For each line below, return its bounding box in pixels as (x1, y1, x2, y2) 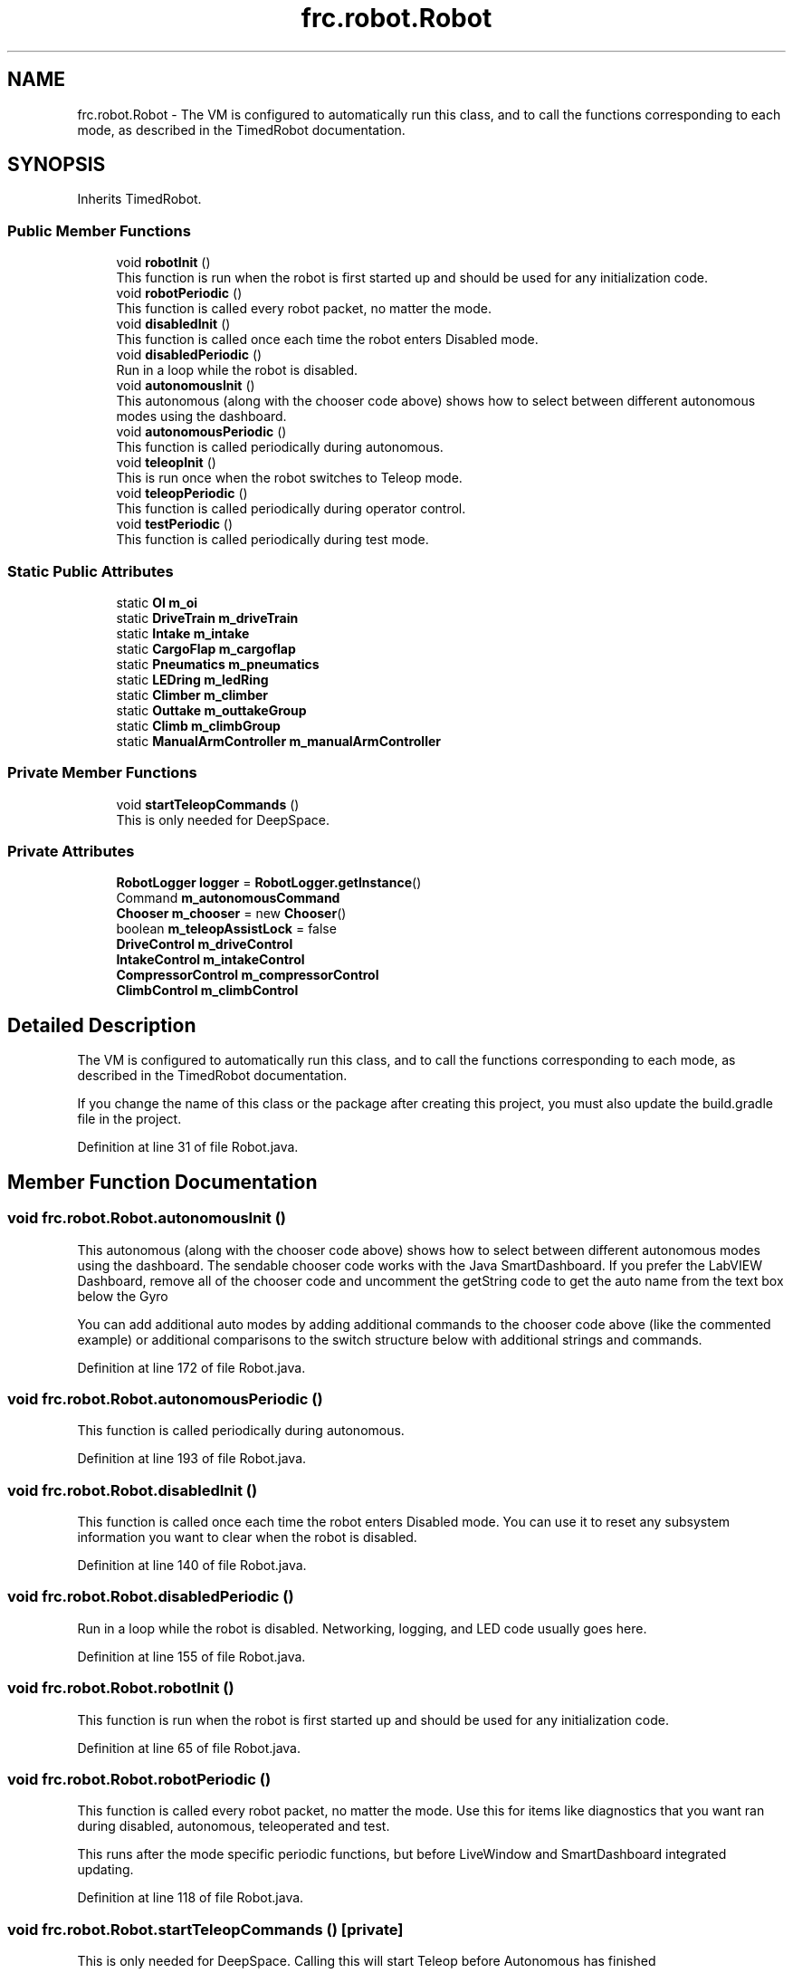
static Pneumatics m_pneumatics (116, 656, 320, 672)
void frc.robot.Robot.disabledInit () (7, 1480, 258, 1499)
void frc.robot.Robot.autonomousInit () (7, 1209, 286, 1228)
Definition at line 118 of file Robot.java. (77, 1890, 304, 1906)
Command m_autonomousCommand (116, 890, 340, 906)
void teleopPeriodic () (116, 485, 248, 502)
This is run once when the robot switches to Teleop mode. (116, 470, 463, 486)
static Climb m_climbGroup (116, 717, 281, 733)
